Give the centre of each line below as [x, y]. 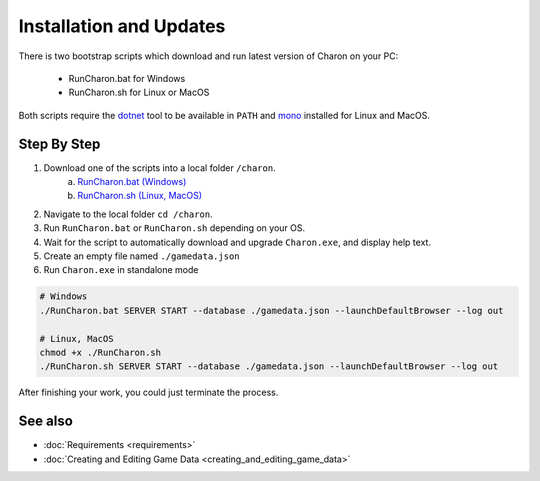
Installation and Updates [122, 26]
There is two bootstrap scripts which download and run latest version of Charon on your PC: [208, 56]
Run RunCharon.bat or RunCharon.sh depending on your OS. [174, 228]
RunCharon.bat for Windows [127, 78]
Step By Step [59, 143]
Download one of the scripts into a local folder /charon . [159, 167]
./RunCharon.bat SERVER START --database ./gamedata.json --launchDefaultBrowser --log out [271, 310]
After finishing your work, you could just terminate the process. [148, 392]
